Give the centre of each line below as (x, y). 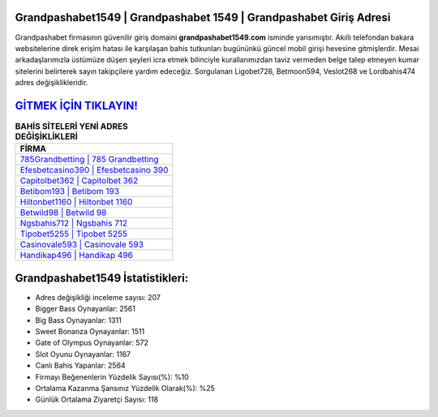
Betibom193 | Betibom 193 (70, 191)
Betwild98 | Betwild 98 (63, 213)
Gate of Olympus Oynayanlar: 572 (92, 343)
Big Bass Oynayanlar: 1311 (78, 320)
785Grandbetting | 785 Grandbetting (89, 160)
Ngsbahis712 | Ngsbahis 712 (74, 223)
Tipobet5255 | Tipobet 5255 (73, 234)
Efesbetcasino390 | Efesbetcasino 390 (94, 170)
